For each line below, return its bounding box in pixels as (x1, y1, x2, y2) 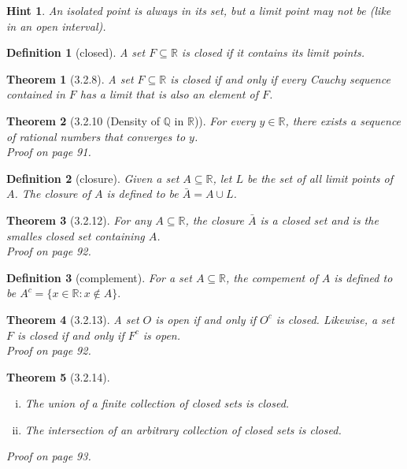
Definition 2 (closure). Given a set (6, 169, 179, 186)
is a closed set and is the (260, 211, 379, 228)
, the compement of (226, 269, 318, 285)
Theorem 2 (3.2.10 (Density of (6, 112, 160, 128)
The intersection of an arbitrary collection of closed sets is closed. (24, 421, 342, 437)
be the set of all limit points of (247, 169, 394, 186)
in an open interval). (6, 17, 106, 34)
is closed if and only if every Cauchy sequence (170, 70, 390, 87)
